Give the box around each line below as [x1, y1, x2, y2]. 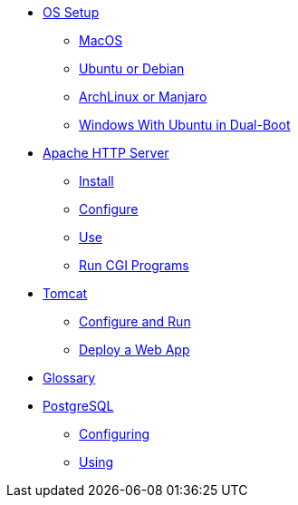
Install [79, 173, 114, 189]
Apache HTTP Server [43, 145, 169, 160]
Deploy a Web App [79, 342, 190, 357]
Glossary [43, 370, 96, 385]
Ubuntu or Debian [79, 61, 185, 76]
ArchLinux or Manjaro [79, 89, 207, 104]
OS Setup [43, 5, 100, 20]
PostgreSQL [43, 398, 114, 413]
